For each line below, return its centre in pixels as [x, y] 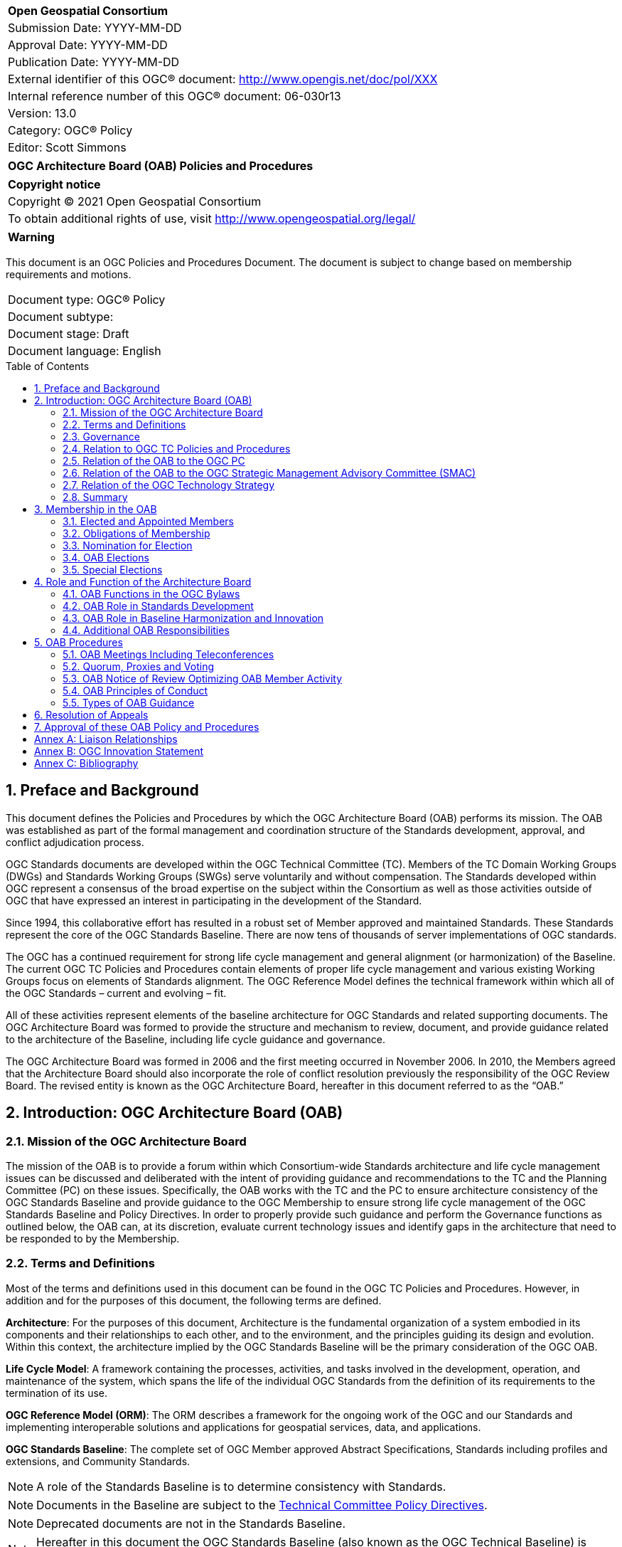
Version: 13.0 [42, 113]
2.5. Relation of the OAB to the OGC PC [154, 461]
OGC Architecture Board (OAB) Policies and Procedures [161, 166]
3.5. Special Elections [113, 570]
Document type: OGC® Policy [87, 300]
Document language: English [85, 351]
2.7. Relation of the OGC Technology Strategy [169, 485]
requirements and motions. [69, 274]
